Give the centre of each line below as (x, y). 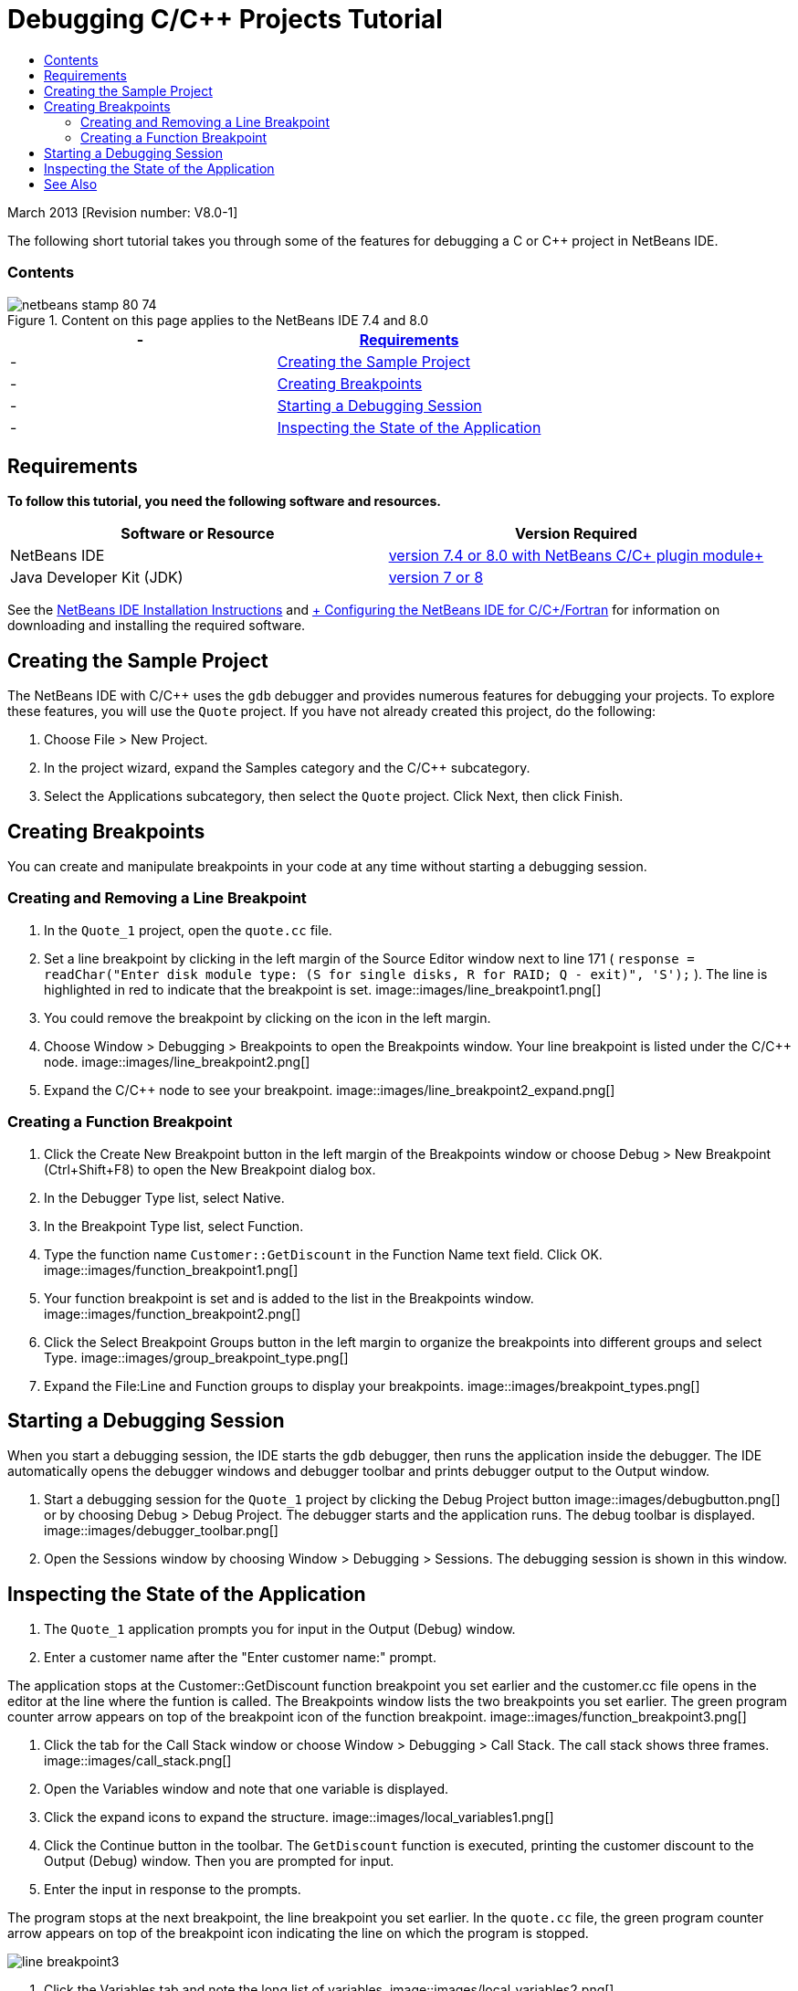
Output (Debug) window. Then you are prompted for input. (219, 1861)
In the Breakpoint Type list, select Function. (174, 1226)
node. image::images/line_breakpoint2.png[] (177, 1061)
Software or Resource (198, 534)
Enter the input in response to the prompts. (173, 1890)
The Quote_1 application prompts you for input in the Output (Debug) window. (280, 1629)
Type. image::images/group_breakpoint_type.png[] (196, 1357)
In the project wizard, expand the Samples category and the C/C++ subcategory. (287, 768)
